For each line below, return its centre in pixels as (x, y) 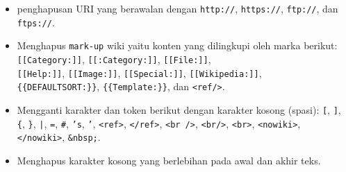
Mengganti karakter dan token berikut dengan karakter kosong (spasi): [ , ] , (179, 109)
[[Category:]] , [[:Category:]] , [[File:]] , (114, 59)
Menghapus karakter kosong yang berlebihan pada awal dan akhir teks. (169, 160)
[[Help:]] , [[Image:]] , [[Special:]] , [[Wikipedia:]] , (139, 72)
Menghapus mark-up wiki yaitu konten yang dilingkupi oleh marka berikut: (177, 45)
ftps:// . (36, 22)
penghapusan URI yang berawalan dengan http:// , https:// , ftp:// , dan (178, 8)
